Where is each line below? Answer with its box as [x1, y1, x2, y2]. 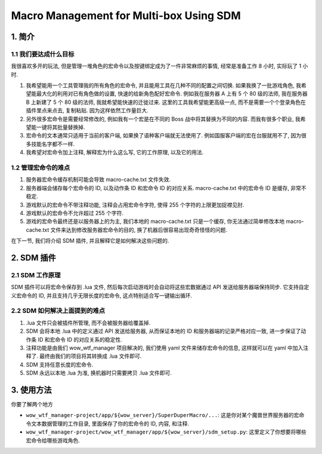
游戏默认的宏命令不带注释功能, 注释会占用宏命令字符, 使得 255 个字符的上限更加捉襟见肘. [26, 201, 244, 208]
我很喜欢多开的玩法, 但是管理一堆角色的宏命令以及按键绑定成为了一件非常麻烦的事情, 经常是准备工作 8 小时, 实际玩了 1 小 [11, 63, 308, 70]
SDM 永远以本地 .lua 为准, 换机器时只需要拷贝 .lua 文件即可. [26, 369, 172, 376]
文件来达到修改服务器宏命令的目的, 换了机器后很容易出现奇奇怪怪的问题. [50, 226, 228, 233]
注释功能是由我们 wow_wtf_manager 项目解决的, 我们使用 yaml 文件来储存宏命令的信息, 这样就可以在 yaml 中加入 [26, 344, 304, 351]
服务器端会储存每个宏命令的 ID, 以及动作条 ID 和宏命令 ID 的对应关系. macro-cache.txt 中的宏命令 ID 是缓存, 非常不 [26, 184, 306, 191]
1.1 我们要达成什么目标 [11, 50, 75, 58]
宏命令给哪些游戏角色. [26, 437, 80, 444]
